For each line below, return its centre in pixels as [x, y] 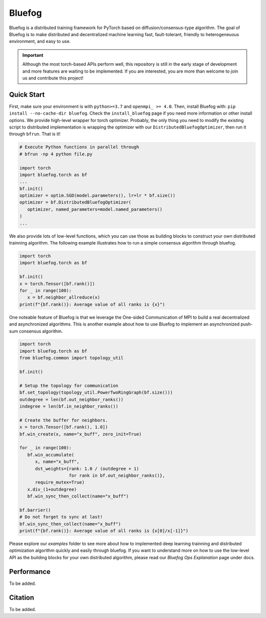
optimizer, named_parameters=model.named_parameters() [95, 209]
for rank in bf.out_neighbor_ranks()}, [117, 475]
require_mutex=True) [60, 482]
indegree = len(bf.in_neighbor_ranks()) [69, 406]
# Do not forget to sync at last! [61, 517]
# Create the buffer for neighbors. [64, 420]
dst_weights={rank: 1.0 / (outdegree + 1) [87, 469]
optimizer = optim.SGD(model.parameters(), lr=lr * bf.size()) [98, 196]
